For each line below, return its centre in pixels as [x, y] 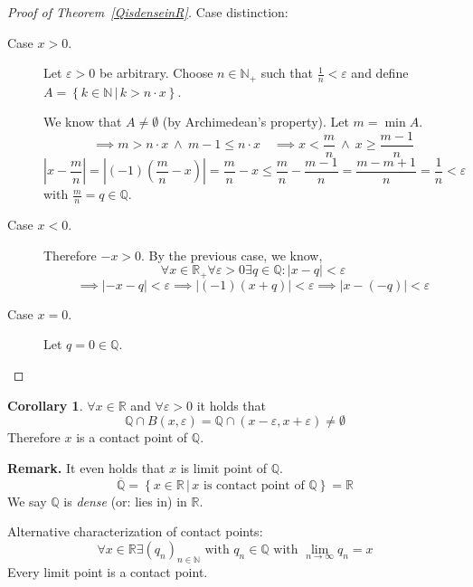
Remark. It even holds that [86, 467]
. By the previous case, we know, [232, 255]
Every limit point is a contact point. [108, 571]
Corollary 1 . [45, 405]
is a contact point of [132, 437]
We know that [83, 122]
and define [380, 73]
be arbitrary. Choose [156, 73]
